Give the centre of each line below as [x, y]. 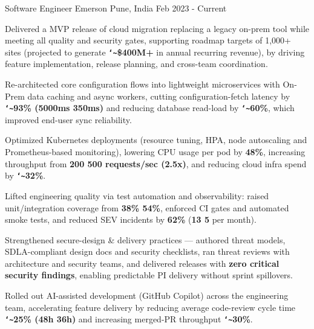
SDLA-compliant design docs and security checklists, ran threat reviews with [147, 251]
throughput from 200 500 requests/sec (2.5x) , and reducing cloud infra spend [156, 163]
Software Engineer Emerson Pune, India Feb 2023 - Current [116, 8]
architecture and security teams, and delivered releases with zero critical [142, 263]
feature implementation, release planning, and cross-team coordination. [136, 64]
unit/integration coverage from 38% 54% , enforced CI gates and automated [147, 207]
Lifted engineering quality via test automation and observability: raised [137, 195]
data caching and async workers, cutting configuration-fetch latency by [159, 96]
